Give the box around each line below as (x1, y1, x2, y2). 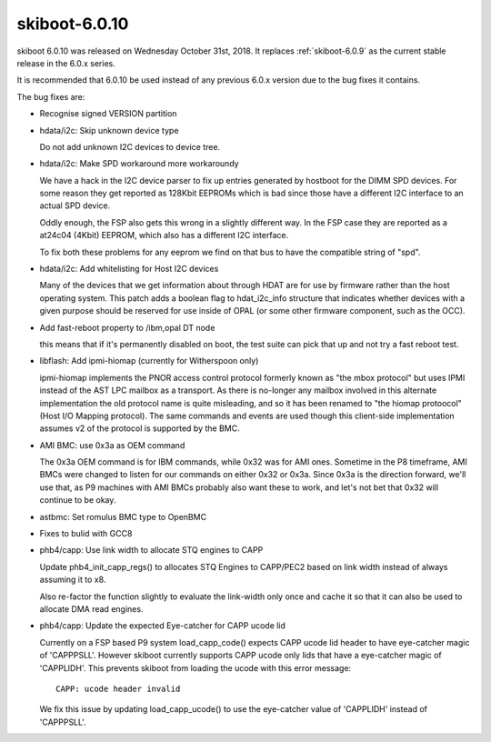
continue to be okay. (39, 495, 116, 506)
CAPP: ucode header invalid (55, 683, 181, 694)
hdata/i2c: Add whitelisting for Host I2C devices (39, 264, 219, 275)
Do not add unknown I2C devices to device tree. (39, 141, 221, 152)
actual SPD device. (39, 200, 111, 211)
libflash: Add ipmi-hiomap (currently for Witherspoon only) (39, 356, 259, 366)
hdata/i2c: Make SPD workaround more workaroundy (39, 158, 240, 169)
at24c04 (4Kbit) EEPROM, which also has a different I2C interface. (39, 230, 289, 241)
